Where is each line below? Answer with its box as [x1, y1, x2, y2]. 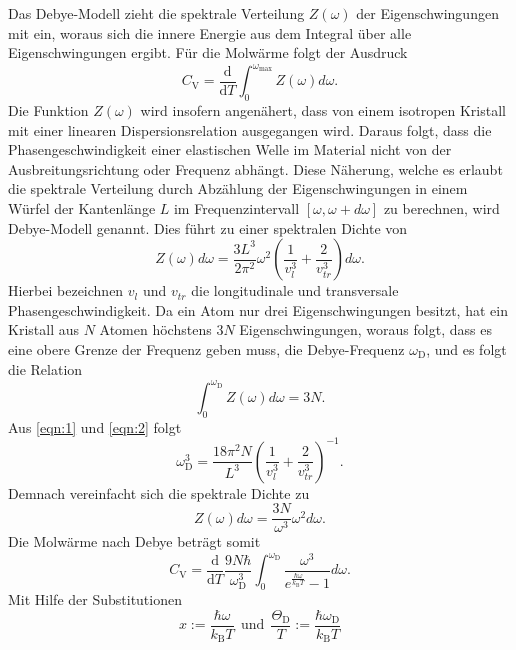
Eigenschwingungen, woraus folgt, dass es [239, 319, 492, 340]
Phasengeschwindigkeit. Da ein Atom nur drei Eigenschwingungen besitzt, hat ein [8, 299, 508, 320]
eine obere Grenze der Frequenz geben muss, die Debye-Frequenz [8, 339, 405, 360]
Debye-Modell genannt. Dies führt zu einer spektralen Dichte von [8, 217, 408, 238]
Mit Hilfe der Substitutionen [8, 589, 182, 610]
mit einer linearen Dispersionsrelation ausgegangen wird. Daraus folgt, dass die [8, 119, 492, 140]
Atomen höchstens [99, 319, 212, 340]
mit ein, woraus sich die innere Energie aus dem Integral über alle [8, 22, 412, 43]
